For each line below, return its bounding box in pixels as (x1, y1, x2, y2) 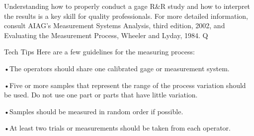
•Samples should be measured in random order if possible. (4, 106, 183, 116)
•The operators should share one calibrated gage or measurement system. (4, 63, 230, 73)
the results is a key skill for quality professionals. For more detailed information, (4, 10, 248, 21)
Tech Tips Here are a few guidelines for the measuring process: (4, 46, 195, 57)
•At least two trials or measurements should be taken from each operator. (4, 123, 231, 133)
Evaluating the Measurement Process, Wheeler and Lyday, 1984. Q (4, 30, 208, 40)
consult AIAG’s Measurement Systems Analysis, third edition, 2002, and (4, 20, 225, 31)
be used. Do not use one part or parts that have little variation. (4, 90, 198, 100)
